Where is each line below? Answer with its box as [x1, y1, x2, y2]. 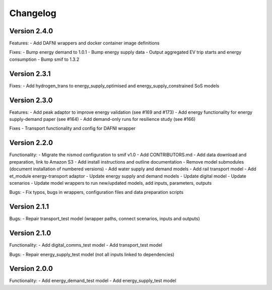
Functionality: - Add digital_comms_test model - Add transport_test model [9, 242, 162, 248]
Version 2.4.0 [9, 27, 53, 35]
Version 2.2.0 [9, 138, 53, 147]
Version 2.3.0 [9, 96, 53, 104]
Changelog [9, 8, 56, 19]
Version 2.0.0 [9, 264, 53, 273]
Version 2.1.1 [9, 202, 49, 211]
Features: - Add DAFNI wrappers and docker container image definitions [9, 40, 160, 46]
